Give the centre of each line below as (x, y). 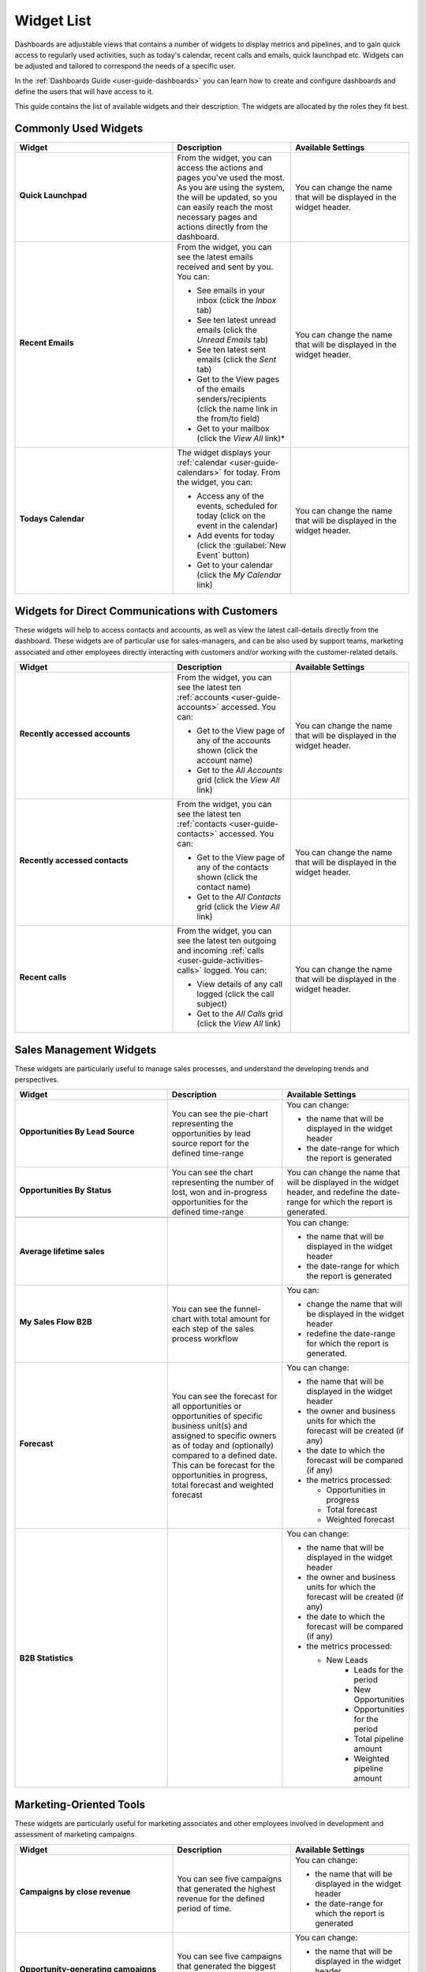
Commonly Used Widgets (79, 129)
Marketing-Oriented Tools (80, 1804)
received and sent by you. (225, 267)
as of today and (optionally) (222, 1446)
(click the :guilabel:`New (242, 546)
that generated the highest (226, 1888)
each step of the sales (213, 1329)
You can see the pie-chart (220, 1114)
